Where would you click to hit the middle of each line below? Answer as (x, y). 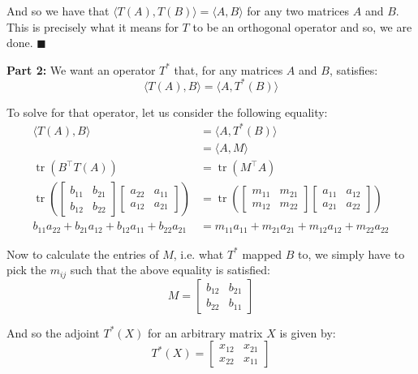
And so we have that (58, 11)
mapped (262, 254)
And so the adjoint (53, 332)
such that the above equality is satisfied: (170, 270)
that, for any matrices (228, 69)
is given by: (308, 332)
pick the (26, 270)
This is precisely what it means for (93, 26)
